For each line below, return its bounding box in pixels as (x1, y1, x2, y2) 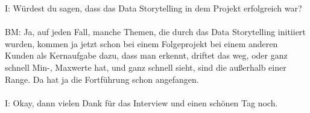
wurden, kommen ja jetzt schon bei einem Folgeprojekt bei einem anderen (5, 37, 278, 50)
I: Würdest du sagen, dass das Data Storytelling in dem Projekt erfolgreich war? (5, 2, 302, 14)
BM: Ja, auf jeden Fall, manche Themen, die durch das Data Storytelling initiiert (5, 25, 306, 38)
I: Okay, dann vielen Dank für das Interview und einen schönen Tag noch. (5, 96, 278, 109)
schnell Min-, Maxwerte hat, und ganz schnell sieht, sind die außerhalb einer (5, 60, 286, 73)
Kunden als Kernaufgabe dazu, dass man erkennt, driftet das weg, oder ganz (5, 49, 288, 62)
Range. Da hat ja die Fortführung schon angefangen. (5, 73, 199, 85)
